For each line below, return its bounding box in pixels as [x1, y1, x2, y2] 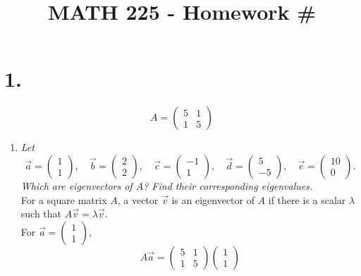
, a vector [117, 192, 159, 207]
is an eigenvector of [171, 192, 255, 207]
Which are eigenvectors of [20, 178, 133, 193]
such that [20, 206, 62, 221]
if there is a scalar [268, 192, 346, 207]
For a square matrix [20, 192, 107, 207]
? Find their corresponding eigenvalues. [143, 178, 313, 193]
